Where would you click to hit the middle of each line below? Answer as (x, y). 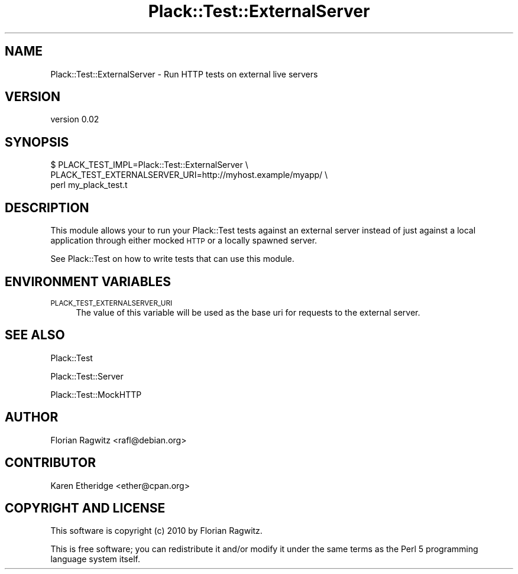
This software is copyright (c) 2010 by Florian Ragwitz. (156, 531)
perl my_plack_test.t (89, 185)
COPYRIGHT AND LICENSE (85, 508)
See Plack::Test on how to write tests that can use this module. (172, 259)
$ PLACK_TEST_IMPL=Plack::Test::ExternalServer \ (149, 165)
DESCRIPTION (47, 207)
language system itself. (95, 559)
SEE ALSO (35, 335)
